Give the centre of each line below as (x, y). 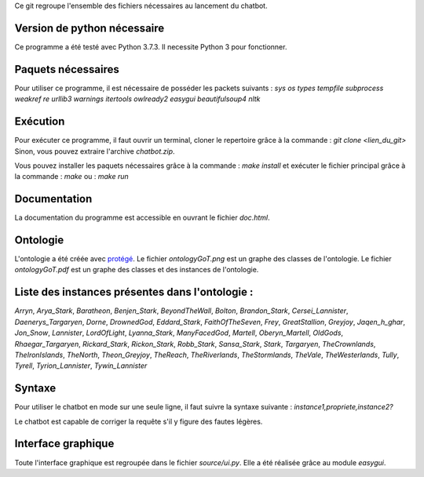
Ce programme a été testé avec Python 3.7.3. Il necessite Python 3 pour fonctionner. (151, 46)
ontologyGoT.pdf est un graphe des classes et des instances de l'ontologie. (137, 270)
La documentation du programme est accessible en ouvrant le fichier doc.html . (142, 218)
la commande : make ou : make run (71, 177)
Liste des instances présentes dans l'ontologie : (134, 292)
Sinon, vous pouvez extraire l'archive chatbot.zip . (95, 151)
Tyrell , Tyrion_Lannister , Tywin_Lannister (81, 366)
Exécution (40, 122)
